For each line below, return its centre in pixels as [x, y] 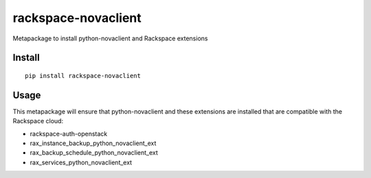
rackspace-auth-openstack [69, 133]
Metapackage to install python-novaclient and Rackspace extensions [110, 38]
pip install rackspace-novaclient [83, 76]
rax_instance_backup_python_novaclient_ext [93, 143]
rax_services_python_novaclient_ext [81, 162]
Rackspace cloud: [38, 121]
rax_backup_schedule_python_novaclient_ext [94, 153]
